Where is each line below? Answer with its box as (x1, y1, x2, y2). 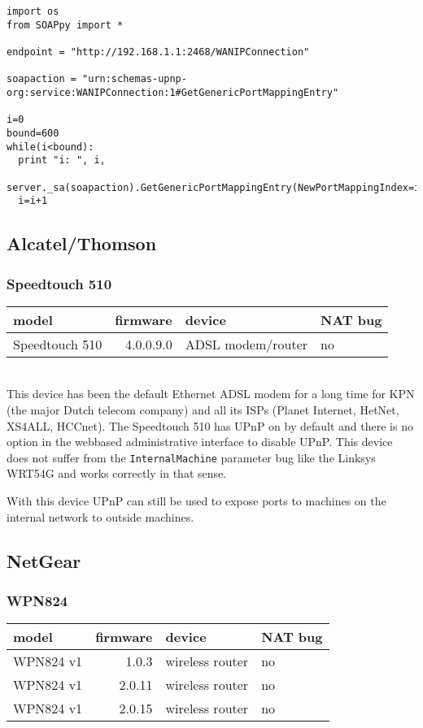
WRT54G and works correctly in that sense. (7, 465, 227, 482)
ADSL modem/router (185, 334, 308, 353)
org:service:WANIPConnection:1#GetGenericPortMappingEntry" (7, 86, 339, 98)
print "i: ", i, (18, 154, 106, 167)
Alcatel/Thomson (7, 231, 157, 256)
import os (7, 6, 59, 17)
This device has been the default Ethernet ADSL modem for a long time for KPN (7, 385, 415, 402)
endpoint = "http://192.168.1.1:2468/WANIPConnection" (7, 45, 310, 58)
